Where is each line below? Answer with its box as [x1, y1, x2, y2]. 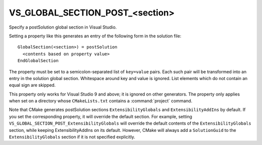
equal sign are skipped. [9, 82, 56, 88]
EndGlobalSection [17, 58, 59, 64]
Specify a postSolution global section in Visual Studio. [9, 24, 117, 30]
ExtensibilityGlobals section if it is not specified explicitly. [9, 134, 135, 140]
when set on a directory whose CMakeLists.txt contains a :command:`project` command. [9, 98, 193, 104]
